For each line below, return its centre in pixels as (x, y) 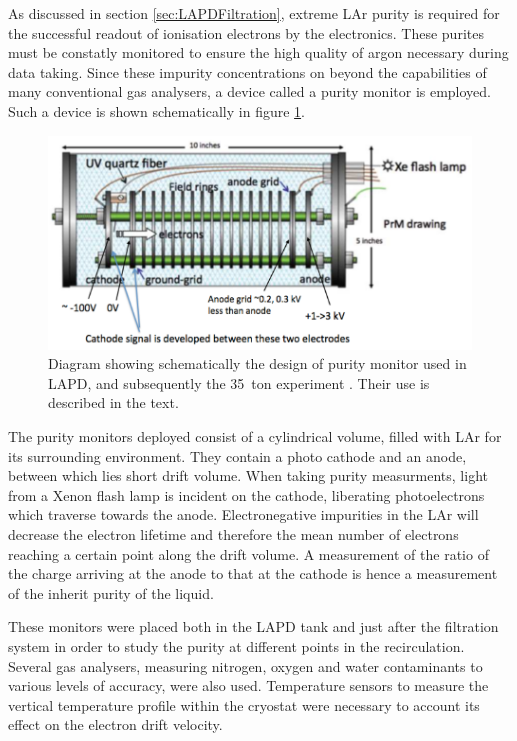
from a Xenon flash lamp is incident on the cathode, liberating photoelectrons (246, 494)
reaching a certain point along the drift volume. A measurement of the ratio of (248, 553)
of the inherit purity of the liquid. (111, 592)
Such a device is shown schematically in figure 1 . (156, 110)
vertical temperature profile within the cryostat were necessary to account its (244, 704)
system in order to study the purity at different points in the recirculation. (236, 646)
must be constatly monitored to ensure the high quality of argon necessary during (258, 52)
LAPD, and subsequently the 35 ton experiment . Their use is (239, 382)
